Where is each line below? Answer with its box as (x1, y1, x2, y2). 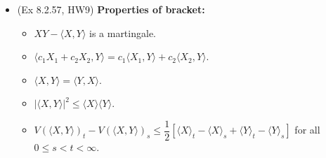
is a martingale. (89, 25, 156, 40)
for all (294, 122, 320, 137)
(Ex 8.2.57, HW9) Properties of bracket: (17, 2, 205, 16)
